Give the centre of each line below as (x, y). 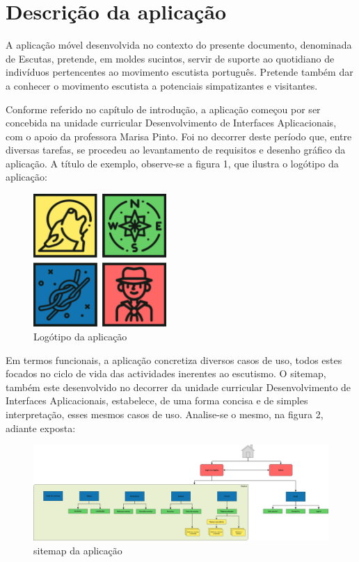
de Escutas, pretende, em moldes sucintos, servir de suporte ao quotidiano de (170, 58)
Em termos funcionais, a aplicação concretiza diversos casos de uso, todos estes (174, 359)
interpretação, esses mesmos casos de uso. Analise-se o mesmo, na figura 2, (165, 414)
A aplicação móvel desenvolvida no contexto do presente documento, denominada (179, 45)
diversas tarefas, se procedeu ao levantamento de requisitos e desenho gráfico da (176, 150)
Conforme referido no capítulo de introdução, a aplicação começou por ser (163, 109)
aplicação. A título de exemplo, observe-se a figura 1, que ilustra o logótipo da (172, 163)
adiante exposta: (41, 428)
